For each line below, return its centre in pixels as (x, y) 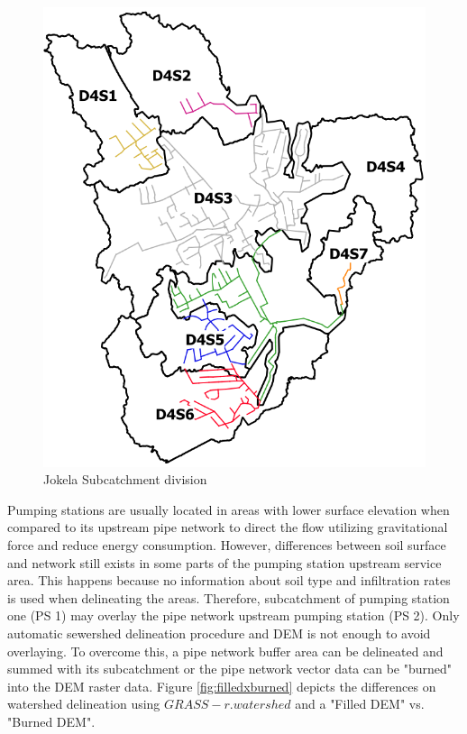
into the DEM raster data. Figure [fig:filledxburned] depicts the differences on (222, 686)
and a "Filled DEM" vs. (360, 704)
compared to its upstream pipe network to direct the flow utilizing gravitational (228, 527)
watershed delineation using (84, 704)
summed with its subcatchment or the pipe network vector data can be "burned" (230, 669)
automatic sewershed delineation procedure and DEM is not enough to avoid (219, 633)
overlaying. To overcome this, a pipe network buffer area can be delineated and (225, 651)
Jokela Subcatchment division (125, 479)
